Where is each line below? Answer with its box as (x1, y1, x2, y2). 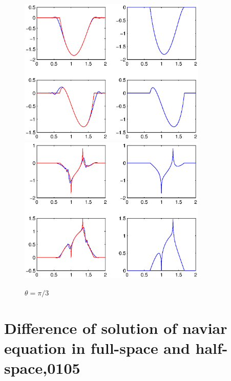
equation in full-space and (4, 337, 190, 358)
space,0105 (4, 357, 80, 378)
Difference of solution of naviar (4, 317, 227, 338)
